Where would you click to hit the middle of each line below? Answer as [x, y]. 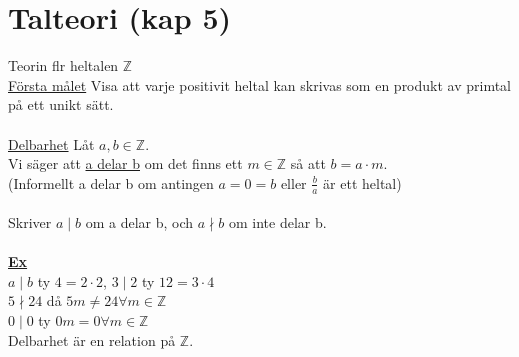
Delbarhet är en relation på [92, 339]
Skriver [30, 222]
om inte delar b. [277, 222]
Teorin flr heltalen [63, 65]
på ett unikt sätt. [61, 104]
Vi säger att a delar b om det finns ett [125, 163]
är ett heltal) [362, 182]
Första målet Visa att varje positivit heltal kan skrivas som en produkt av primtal [260, 84]
